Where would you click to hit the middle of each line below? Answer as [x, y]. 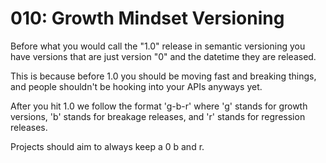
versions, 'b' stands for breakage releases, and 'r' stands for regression [158, 116]
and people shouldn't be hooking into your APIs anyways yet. [136, 86]
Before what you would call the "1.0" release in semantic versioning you [158, 46]
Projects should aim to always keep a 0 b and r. [107, 146]
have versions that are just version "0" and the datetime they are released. [163, 56]
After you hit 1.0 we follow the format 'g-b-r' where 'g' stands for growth [159, 106]
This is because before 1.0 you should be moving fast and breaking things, [163, 76]
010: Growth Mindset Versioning [147, 18]
